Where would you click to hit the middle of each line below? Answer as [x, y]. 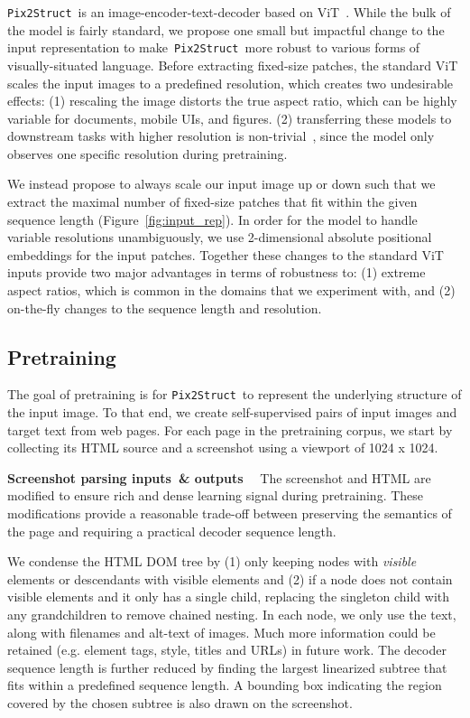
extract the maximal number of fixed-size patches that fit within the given [212, 202]
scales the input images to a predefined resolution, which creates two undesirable [230, 83]
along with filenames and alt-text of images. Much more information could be [221, 632]
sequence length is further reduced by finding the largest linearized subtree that [227, 667]
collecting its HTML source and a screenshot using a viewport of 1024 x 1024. [223, 448]
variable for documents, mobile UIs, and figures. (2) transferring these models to [230, 118]
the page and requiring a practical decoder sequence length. [172, 531]
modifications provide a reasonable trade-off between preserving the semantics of [230, 513]
